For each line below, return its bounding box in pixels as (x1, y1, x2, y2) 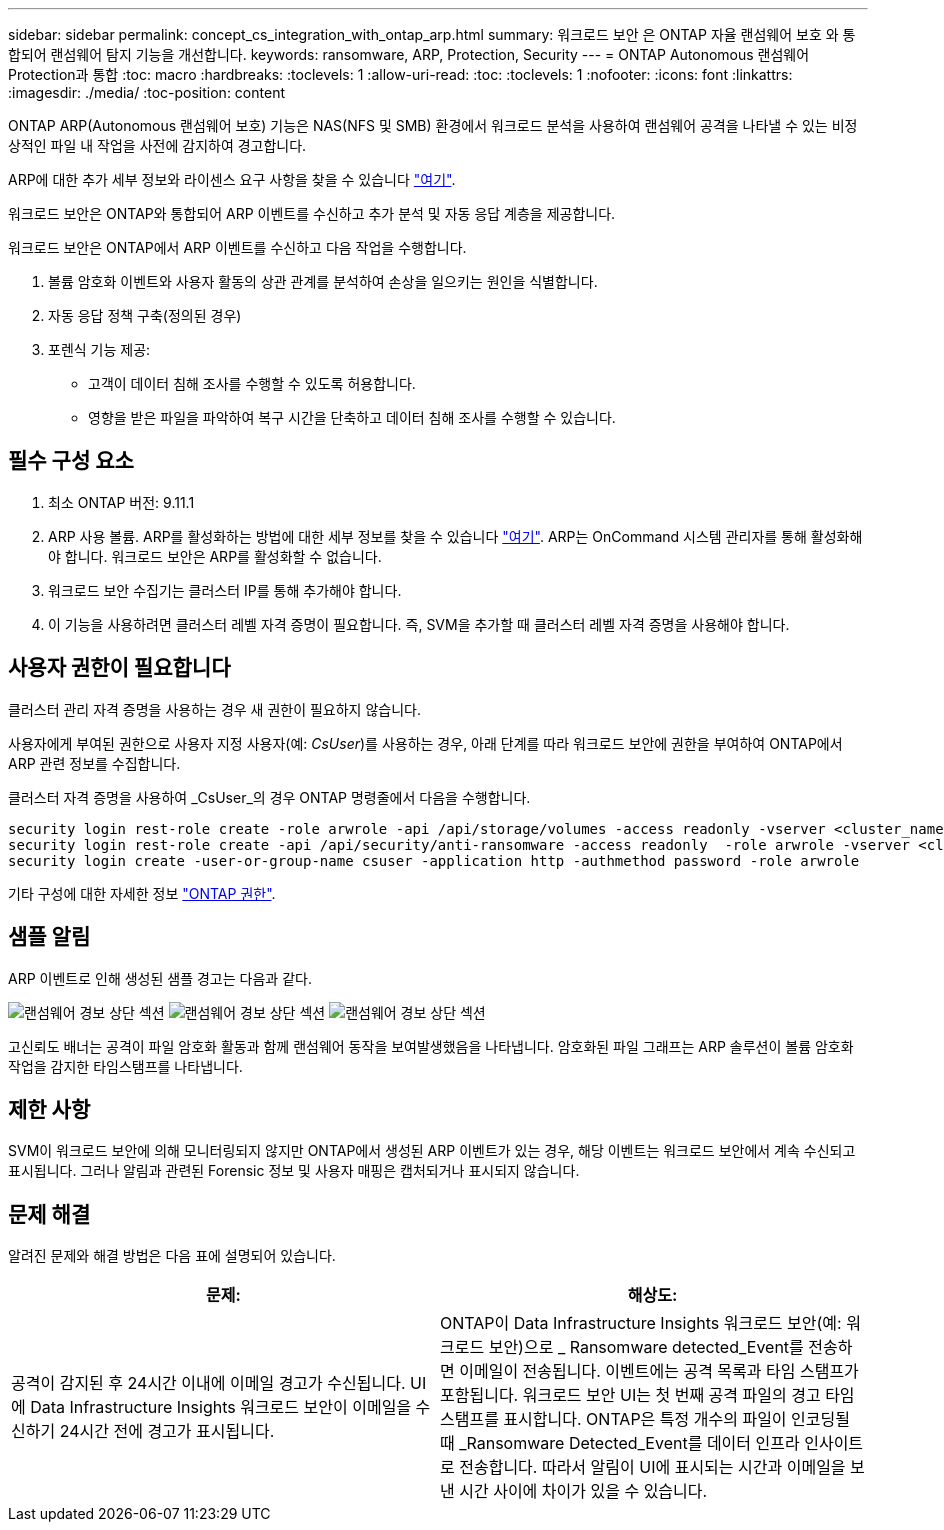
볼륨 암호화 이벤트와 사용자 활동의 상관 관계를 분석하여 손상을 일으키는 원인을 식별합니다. (48, 273, 598, 290)
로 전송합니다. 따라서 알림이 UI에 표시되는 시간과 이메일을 (440, 1457, 846, 1478)
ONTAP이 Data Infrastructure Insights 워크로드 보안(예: (440, 1313, 842, 1334)
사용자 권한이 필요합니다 (8, 655, 231, 681)
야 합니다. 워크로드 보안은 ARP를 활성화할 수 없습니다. (48, 547, 382, 565)
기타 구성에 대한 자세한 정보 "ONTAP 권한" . (8, 884, 276, 902)
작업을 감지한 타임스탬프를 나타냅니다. (8, 1057, 243, 1075)
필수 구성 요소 (8, 448, 134, 474)
